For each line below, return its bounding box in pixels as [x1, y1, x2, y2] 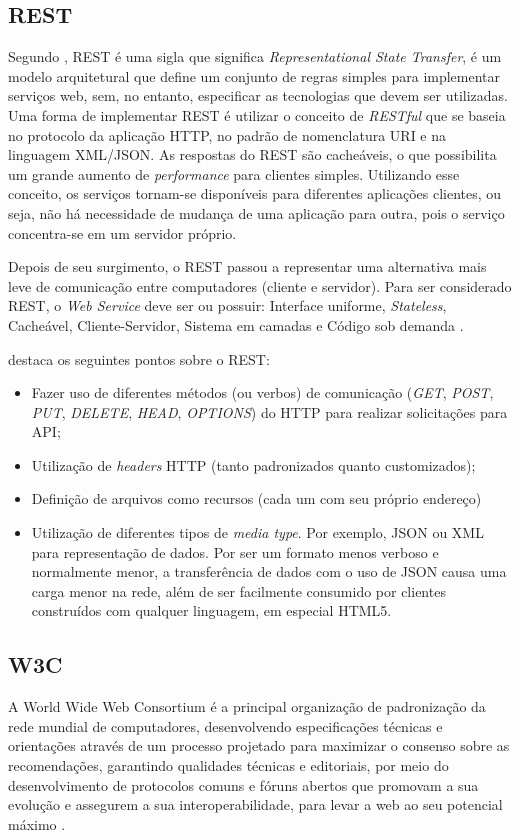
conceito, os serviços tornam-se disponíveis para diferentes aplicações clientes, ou [8, 183, 502, 204]
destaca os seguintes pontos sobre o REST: [8, 348, 270, 369]
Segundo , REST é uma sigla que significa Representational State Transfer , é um [8, 46, 502, 67]
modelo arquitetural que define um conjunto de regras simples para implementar [8, 65, 501, 86]
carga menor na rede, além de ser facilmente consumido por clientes [31, 580, 446, 601]
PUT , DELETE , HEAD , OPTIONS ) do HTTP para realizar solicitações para [31, 401, 508, 422]
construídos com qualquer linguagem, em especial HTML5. [31, 600, 392, 621]
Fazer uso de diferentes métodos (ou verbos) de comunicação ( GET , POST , [31, 382, 494, 403]
